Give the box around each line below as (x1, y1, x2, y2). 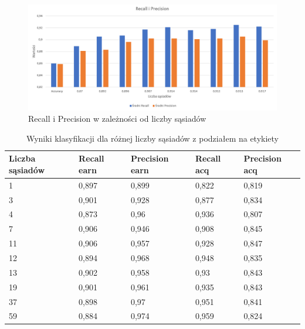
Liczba (9, 152, 36, 164)
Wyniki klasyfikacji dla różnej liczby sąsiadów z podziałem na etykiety (26, 132, 279, 144)
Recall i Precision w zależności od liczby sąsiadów (28, 112, 206, 125)
